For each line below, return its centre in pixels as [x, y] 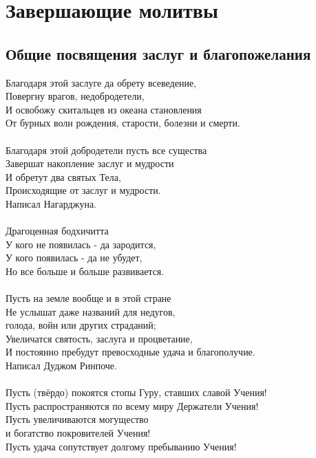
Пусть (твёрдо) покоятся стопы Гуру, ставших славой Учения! [136, 392]
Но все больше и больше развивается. [85, 271]
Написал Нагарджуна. [51, 203]
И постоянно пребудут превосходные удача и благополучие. [130, 352]
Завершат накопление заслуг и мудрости [90, 163]
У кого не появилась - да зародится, [81, 244]
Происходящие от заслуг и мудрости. [83, 190]
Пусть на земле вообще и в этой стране [88, 298]
